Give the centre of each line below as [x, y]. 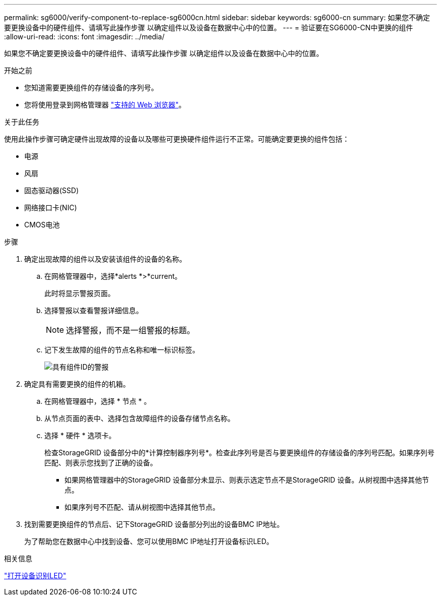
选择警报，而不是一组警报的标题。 [131, 330]
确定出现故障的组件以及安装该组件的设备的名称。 [105, 259]
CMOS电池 [42, 225]
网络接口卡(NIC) [51, 207]
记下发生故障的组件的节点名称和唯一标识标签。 [122, 350]
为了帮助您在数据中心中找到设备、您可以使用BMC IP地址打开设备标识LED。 [149, 541]
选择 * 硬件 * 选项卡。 [80, 435]
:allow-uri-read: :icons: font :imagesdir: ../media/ [84, 37]
